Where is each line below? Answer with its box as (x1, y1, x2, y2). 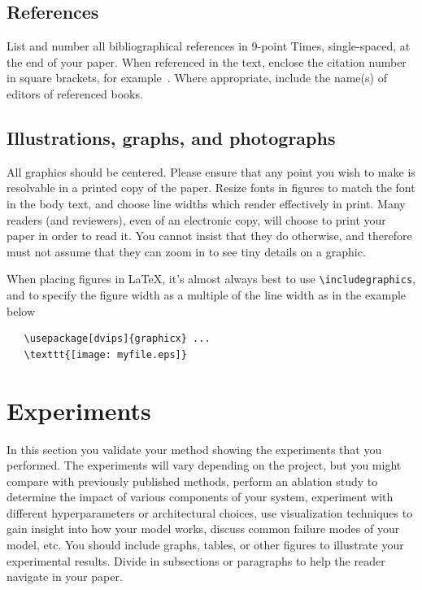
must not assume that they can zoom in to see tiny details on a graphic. (7, 243, 366, 260)
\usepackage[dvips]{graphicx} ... (24, 333, 211, 345)
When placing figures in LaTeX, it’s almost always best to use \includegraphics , (7, 270, 415, 287)
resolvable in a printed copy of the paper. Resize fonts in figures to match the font (7, 179, 415, 196)
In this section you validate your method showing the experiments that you (7, 440, 382, 457)
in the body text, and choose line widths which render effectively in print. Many (7, 194, 406, 212)
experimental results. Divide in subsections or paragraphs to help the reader (7, 552, 385, 569)
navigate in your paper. (7, 568, 123, 585)
